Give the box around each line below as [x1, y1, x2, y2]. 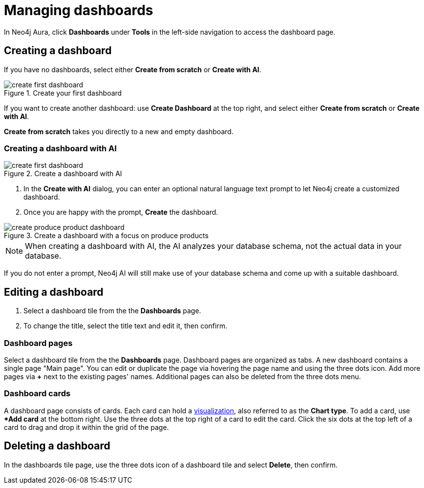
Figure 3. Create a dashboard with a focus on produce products [4, 231, 209, 240]
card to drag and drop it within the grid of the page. [4, 423, 169, 431]
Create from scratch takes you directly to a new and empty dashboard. [4, 127, 233, 136]
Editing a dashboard [4, 285, 104, 298]
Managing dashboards [4, 2, 153, 19]
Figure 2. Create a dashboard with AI [4, 169, 122, 178]
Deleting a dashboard [4, 440, 110, 452]
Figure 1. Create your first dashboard [4, 88, 122, 97]
